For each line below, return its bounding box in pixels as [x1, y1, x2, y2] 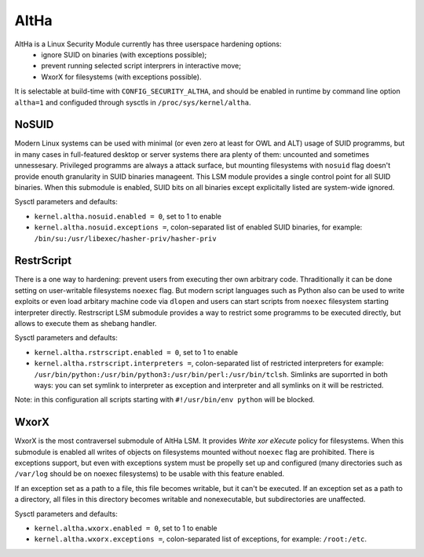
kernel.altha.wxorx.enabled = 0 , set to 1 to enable [34, 523, 217, 533]
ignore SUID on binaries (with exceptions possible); [41, 49, 207, 59]
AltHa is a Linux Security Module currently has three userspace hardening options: [14, 39, 282, 49]
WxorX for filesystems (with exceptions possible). [41, 71, 202, 82]
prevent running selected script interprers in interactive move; [41, 61, 241, 71]
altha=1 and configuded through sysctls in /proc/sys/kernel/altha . [14, 97, 251, 107]
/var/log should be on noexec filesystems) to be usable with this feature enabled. [14, 469, 285, 478]
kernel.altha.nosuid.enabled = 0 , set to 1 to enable [34, 211, 221, 221]
